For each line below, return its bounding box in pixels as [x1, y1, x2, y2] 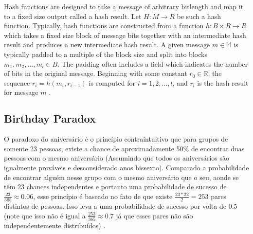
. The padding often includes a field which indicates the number [57, 58, 248, 69]
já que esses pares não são [116, 210, 193, 220]
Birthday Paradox [4, 111, 96, 126]
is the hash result [197, 77, 249, 88]
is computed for [89, 77, 135, 88]
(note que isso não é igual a [4, 210, 86, 220]
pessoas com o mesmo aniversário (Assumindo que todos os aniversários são [4, 153, 230, 163]
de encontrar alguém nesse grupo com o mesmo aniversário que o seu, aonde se [4, 172, 239, 182]
